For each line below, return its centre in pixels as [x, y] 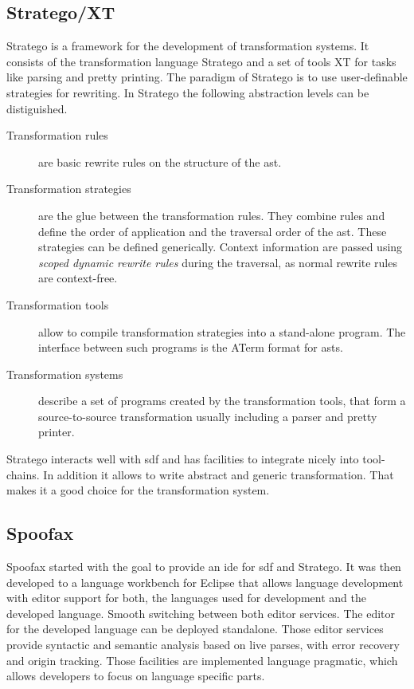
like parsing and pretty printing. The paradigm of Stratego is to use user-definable [207, 77]
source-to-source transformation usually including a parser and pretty [208, 416]
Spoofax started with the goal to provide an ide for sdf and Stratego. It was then [204, 567]
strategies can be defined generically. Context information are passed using [221, 247]
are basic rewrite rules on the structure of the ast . [160, 161]
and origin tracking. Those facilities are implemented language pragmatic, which [202, 660]
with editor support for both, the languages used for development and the [186, 598]
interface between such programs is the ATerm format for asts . [191, 347]
